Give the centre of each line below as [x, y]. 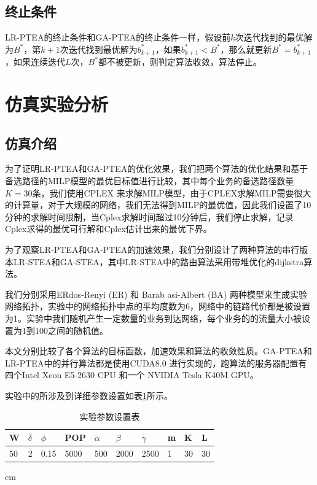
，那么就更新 [246, 49]
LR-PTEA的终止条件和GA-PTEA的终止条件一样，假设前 [118, 37]
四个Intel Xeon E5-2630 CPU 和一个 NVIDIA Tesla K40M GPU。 [132, 375]
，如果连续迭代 [35, 62]
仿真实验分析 [57, 104]
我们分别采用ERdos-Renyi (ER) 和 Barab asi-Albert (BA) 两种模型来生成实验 [156, 294]
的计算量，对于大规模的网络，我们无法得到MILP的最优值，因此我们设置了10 [158, 205]
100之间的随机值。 [71, 330]
